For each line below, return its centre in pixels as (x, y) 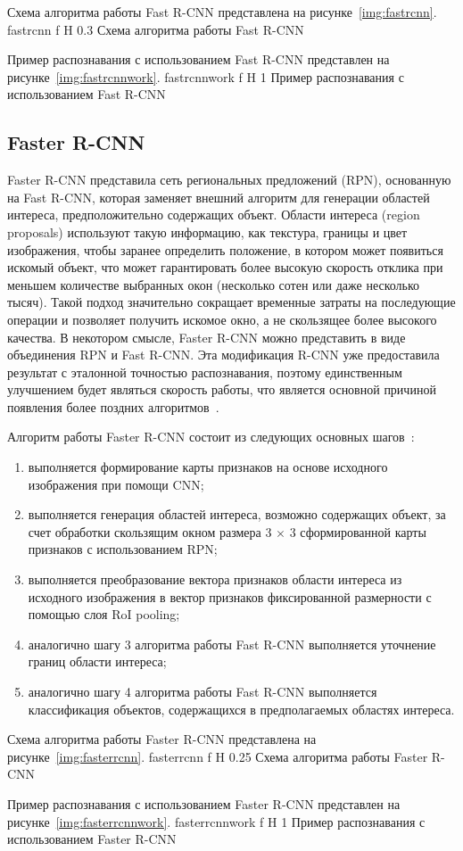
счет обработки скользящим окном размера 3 (150, 531)
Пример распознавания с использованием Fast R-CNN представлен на (198, 59)
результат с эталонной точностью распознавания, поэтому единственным (205, 372)
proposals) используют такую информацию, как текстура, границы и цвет (207, 231)
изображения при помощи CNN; (116, 484)
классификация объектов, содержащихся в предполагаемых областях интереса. (241, 709)
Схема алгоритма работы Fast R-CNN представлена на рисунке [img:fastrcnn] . (222, 12)
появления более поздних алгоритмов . (113, 406)
